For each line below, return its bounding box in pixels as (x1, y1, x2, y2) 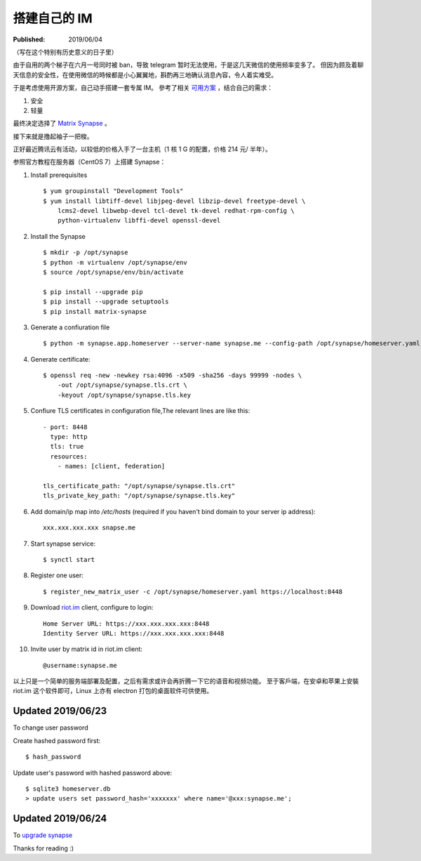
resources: (50, 452, 88, 460)
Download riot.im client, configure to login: (30, 603, 154, 612)
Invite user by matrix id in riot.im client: (30, 645, 143, 653)
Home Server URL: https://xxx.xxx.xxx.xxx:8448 (43, 619, 210, 628)
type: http (50, 433, 88, 441)
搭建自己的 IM (13, 11, 93, 26)
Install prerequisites (30, 171, 88, 179)
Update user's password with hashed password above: (13, 768, 173, 777)
